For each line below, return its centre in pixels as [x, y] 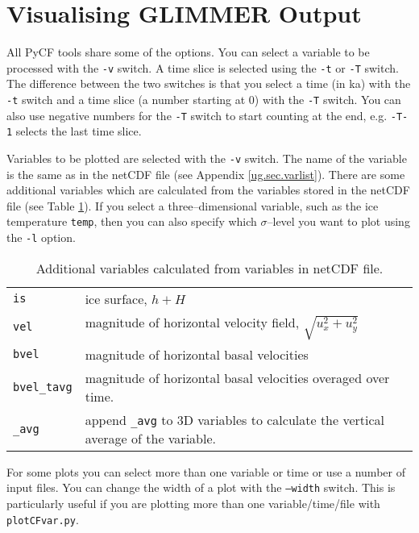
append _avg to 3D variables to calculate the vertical [235, 419]
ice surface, [116, 298]
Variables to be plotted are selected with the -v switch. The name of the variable [207, 158]
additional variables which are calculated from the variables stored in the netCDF [208, 190]
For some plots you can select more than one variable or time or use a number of [206, 471]
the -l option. [41, 237]
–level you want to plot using [338, 221]
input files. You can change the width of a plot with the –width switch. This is [201, 487]
